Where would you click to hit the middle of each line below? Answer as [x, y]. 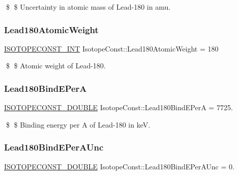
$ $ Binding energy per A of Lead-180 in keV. [78, 124]
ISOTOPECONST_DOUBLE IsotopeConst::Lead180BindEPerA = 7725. [118, 107]
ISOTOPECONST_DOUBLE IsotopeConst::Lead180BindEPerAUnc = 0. [119, 166]
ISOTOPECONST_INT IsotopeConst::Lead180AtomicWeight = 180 [111, 48]
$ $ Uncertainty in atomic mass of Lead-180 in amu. [88, 7]
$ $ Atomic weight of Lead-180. [56, 66]
